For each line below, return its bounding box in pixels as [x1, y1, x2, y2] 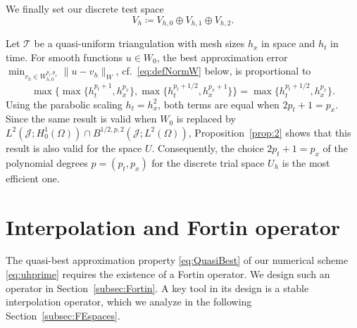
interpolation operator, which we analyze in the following [6, 294, 252, 309]
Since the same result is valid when [6, 111, 157, 126]
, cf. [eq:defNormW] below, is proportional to [115, 63, 311, 78]
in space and [261, 36, 315, 51]
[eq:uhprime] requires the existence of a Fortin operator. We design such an [6, 267, 330, 282]
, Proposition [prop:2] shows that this [188, 125, 351, 139]
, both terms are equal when [158, 96, 280, 111]
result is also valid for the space [6, 140, 142, 155]
